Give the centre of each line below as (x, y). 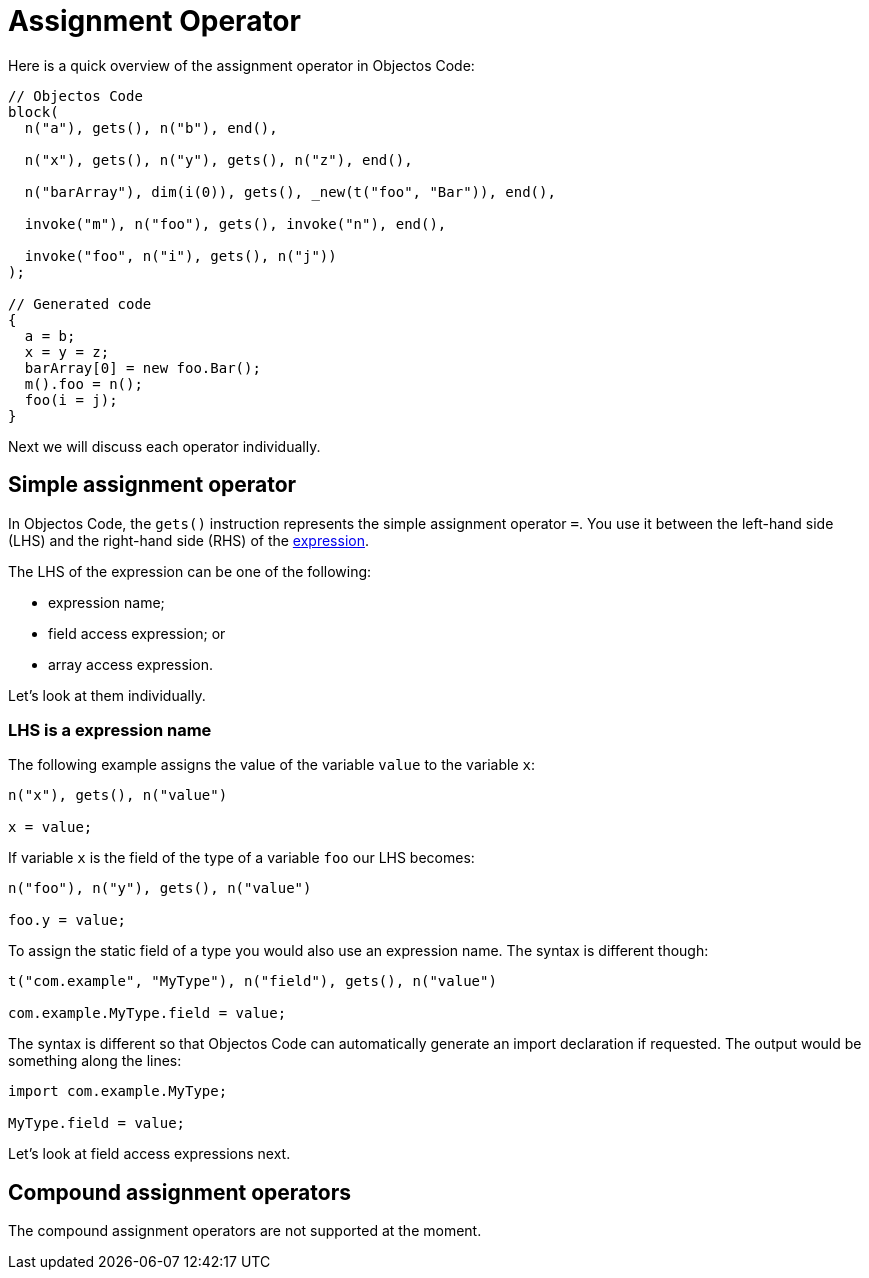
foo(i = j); (71, 399)
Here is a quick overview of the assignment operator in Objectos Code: (241, 65)
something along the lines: (95, 1061)
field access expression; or (137, 633)
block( (33, 111)
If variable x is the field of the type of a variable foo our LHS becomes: (241, 858)
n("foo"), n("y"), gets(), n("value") (160, 888)
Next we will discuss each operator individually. (164, 446)
